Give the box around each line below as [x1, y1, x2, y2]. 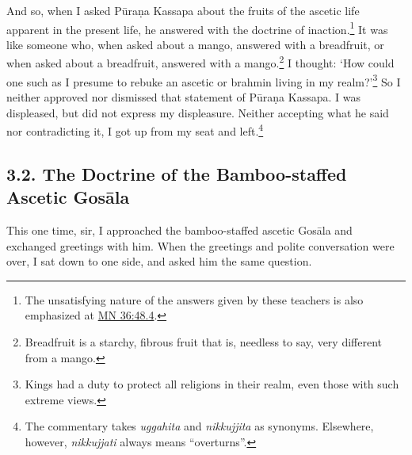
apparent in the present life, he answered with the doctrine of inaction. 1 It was [6, 18, 388, 37]
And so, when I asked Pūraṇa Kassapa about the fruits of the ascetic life [6, 2, 360, 18]
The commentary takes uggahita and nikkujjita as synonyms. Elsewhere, [25, 418, 374, 434]
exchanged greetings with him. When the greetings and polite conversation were [6, 237, 395, 254]
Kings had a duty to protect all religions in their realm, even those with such [25, 376, 399, 392]
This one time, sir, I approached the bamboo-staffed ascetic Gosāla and [6, 221, 353, 238]
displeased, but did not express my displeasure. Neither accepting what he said [6, 104, 389, 120]
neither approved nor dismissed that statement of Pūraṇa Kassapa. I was [6, 88, 360, 105]
